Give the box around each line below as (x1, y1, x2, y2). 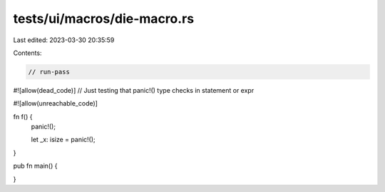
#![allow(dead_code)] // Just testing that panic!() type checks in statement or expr (13, 86, 255, 94)
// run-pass (28, 68, 71, 76)
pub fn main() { (13, 161, 58, 171)
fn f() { (13, 112, 33, 121)
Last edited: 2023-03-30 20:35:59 (13, 36, 115, 44)
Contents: (13, 49, 42, 57)
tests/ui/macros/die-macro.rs (13, 11, 195, 26)
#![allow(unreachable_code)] (13, 99, 98, 108)
